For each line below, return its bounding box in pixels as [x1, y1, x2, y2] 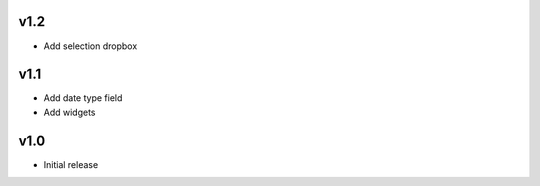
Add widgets [43, 106, 96, 118]
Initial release [43, 158, 99, 170]
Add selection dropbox [43, 40, 138, 52]
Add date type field [43, 92, 123, 104]
